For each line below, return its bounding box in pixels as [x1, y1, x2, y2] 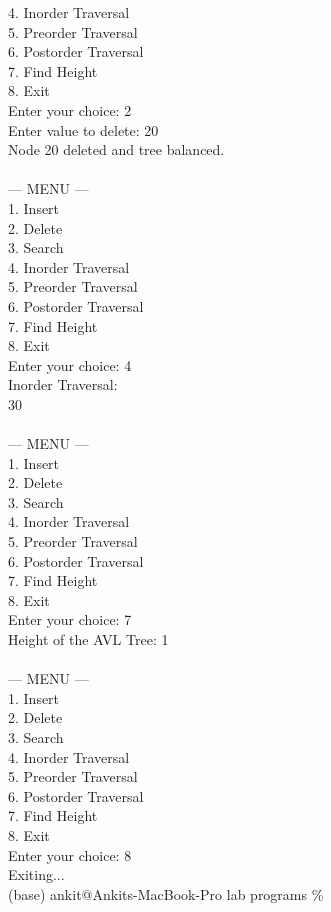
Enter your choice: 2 [8, 99, 132, 120]
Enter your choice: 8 [8, 844, 132, 865]
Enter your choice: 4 [8, 354, 132, 375]
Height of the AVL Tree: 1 [8, 629, 169, 649]
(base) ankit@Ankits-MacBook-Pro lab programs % [8, 883, 324, 904]
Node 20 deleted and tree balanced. [8, 139, 225, 160]
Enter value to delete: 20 [8, 119, 159, 140]
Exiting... [8, 864, 65, 885]
